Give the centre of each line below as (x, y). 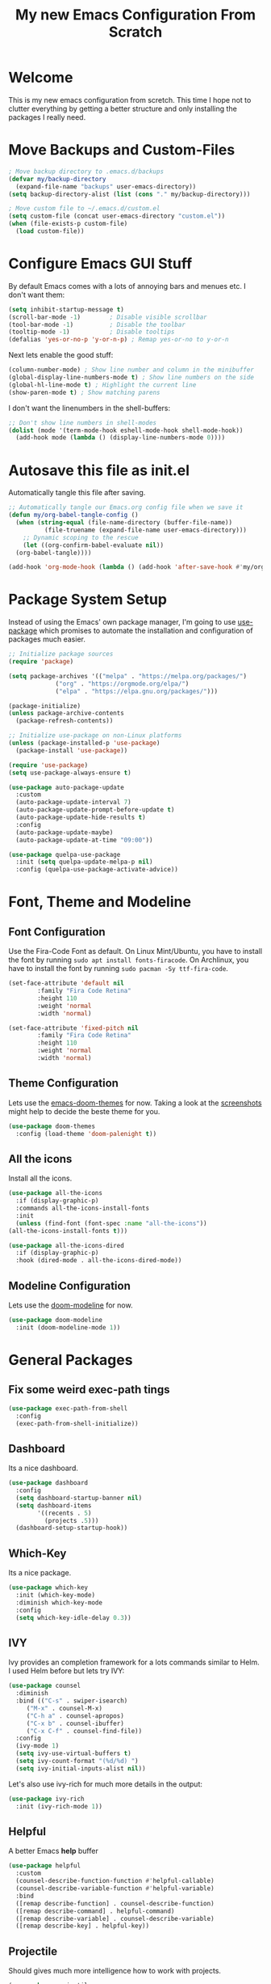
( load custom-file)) (50, 231)
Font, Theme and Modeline (100, 902)
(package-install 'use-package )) (72, 750)
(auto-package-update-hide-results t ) (81, 818)
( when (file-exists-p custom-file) (68, 224)
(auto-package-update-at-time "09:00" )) (84, 840)
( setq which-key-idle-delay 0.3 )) (73, 1617)
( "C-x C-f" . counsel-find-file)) (84, 1731)
